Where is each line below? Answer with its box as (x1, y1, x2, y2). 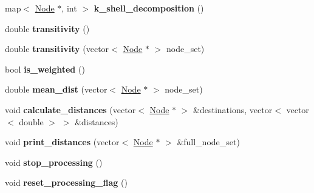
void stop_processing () (5, 155, 103, 168)
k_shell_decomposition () (94, 2, 204, 14)
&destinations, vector (193, 103, 273, 116)
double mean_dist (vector (5, 83, 108, 96)
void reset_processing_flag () (5, 176, 128, 189)
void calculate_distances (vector (5, 103, 136, 116)
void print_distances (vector (5, 136, 120, 148)
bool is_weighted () (5, 62, 85, 75)
